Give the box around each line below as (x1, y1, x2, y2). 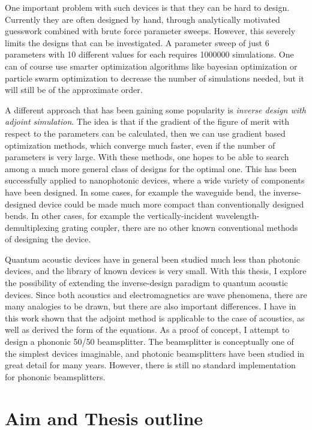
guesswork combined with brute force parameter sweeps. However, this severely (5, 25, 296, 37)
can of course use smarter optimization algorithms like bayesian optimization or (5, 59, 298, 72)
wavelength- (215, 209, 260, 222)
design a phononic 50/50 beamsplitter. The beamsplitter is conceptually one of (5, 335, 294, 348)
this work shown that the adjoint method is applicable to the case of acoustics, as (5, 311, 305, 324)
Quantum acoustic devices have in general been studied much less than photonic (5, 252, 300, 265)
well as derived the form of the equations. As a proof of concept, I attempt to (5, 323, 290, 336)
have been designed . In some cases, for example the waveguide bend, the (5, 185, 271, 198)
